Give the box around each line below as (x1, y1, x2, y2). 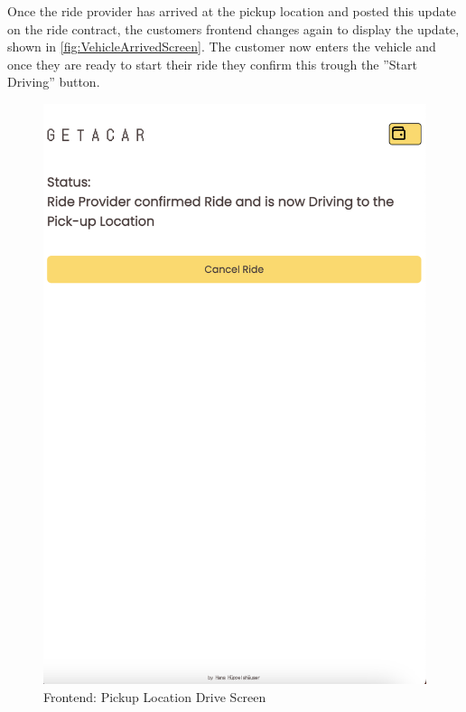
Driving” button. (7, 72, 100, 91)
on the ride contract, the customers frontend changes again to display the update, (7, 19, 460, 38)
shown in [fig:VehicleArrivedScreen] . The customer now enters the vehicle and (7, 37, 436, 56)
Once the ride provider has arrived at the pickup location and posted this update (7, 2, 457, 20)
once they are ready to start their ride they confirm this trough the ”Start (7, 54, 417, 73)
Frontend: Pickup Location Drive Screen (43, 687, 266, 706)
